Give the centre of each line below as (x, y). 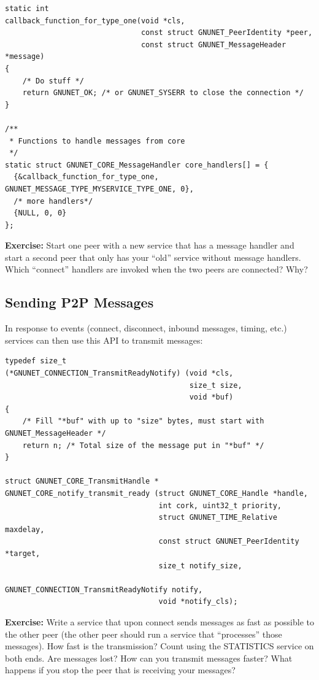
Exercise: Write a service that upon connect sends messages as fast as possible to (159, 621)
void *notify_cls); (198, 602)
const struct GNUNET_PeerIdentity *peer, (227, 33)
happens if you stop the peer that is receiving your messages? (120, 670)
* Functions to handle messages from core (97, 141)
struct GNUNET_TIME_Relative (218, 518)
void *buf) (211, 397)
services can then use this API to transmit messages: (104, 340)
